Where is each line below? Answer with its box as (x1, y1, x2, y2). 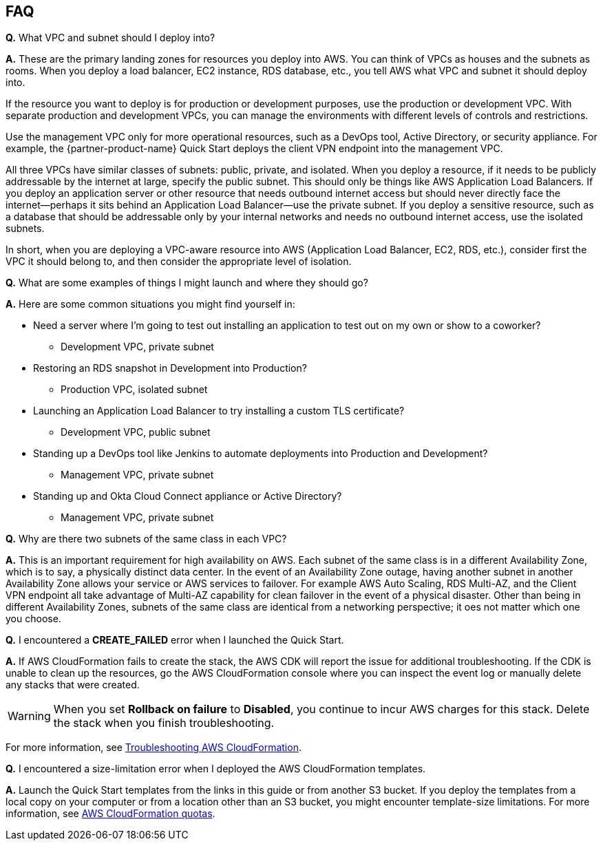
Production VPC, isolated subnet (61, 383, 208, 396)
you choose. (6, 613, 61, 625)
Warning (8, 709, 51, 723)
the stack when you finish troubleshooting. (53, 716, 275, 730)
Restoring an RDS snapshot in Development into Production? (33, 362, 307, 374)
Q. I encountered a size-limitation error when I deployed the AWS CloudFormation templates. (6, 763, 426, 775)
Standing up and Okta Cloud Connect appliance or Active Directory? (33, 490, 342, 503)
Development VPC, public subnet (61, 426, 211, 438)
